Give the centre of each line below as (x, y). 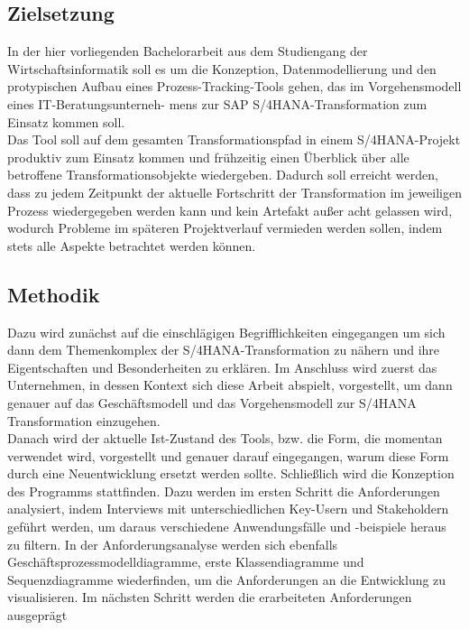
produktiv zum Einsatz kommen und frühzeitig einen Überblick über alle (208, 157)
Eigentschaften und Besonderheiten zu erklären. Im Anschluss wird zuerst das (222, 367)
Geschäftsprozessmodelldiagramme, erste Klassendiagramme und (186, 562)
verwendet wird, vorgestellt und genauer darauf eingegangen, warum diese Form (228, 455)
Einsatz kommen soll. (66, 121)
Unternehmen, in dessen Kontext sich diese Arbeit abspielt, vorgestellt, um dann (230, 385)
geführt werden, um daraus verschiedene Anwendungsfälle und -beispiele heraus (227, 527)
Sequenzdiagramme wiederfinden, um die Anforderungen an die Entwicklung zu (227, 579)
